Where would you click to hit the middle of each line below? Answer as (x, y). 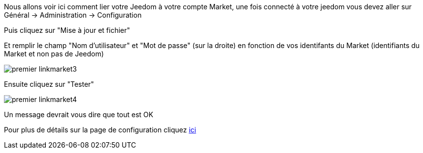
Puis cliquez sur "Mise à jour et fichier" (67, 30)
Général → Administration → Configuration (73, 15)
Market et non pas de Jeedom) (54, 54)
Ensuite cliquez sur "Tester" (49, 84)
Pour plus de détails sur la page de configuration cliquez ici (100, 130)
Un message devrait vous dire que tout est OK (79, 115)
